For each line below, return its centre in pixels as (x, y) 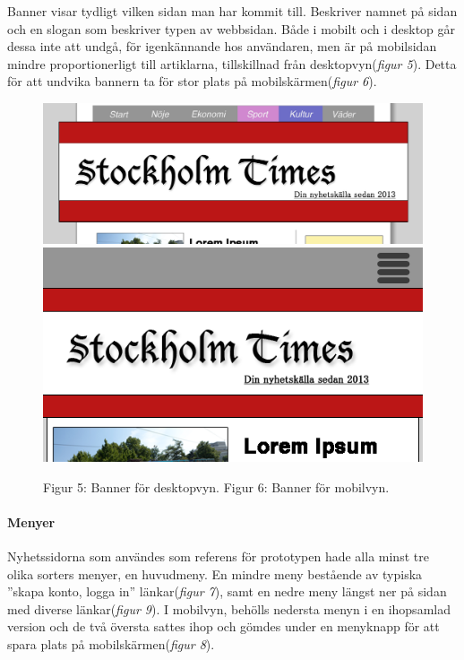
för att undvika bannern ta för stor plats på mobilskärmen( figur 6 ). (192, 81)
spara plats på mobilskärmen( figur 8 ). (111, 644)
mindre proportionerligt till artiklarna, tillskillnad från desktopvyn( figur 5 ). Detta (232, 63)
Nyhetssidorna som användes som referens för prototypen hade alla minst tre (218, 556)
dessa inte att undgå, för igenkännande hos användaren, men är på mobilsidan (222, 46)
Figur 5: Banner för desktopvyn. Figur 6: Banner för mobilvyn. (216, 486)
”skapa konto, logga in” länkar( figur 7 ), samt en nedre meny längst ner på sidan (227, 591)
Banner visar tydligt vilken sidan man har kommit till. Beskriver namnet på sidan (232, 11)
